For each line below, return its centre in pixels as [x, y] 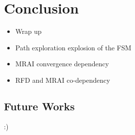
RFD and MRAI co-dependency [63, 80]
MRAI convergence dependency [62, 64]
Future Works [39, 106]
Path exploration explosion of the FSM [73, 47]
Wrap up [28, 31]
